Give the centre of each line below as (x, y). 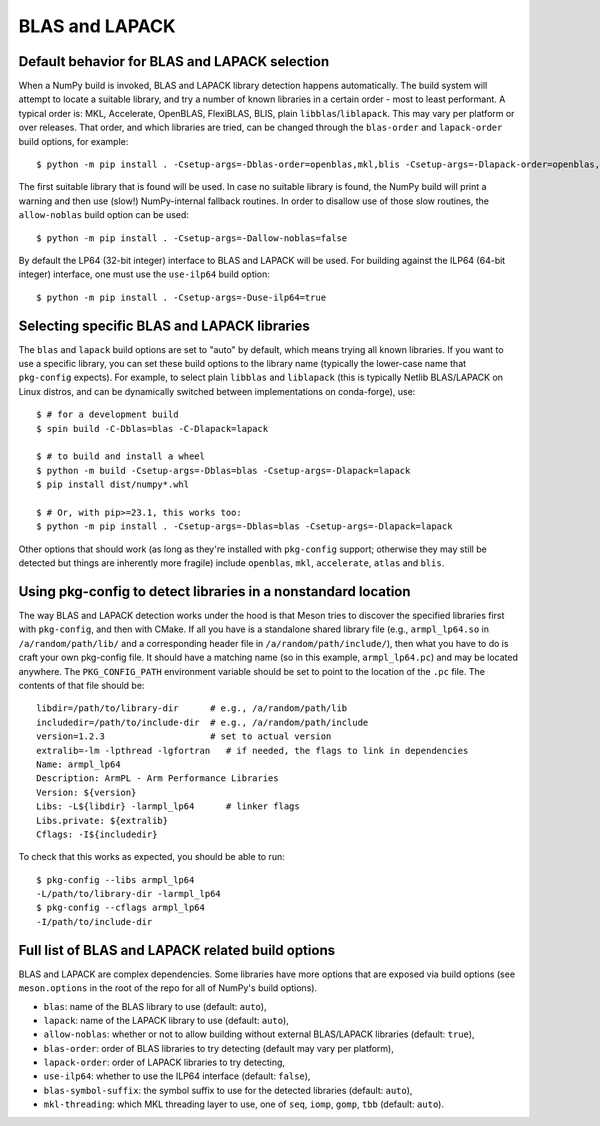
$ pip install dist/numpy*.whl (113, 484)
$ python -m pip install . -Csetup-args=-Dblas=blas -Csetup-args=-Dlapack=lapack (244, 526)
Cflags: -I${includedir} (97, 834)
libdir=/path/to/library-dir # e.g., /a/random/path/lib (192, 708)
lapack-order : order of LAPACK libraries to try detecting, (164, 1062)
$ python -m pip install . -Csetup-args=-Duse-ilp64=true (181, 297)
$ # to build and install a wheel (120, 456)
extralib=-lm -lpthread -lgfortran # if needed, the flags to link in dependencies (252, 750)
